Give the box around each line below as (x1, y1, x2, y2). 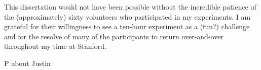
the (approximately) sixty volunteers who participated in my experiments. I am (4, 11, 251, 22)
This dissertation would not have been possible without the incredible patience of (4, 2, 256, 12)
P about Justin (4, 57, 51, 68)
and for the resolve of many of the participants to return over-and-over (4, 31, 223, 41)
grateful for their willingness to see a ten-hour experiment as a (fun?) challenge (4, 21, 250, 32)
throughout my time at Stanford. (4, 41, 106, 51)
